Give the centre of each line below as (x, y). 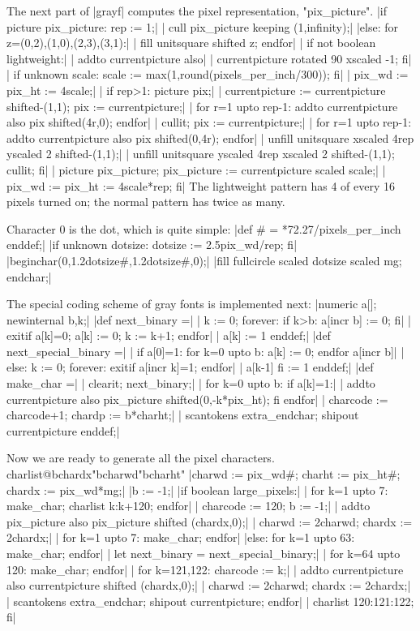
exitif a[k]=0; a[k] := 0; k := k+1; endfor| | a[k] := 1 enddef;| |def (169, 335)
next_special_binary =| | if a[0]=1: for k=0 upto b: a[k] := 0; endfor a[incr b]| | (206, 351)
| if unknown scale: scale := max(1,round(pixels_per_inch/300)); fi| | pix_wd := (208, 74)
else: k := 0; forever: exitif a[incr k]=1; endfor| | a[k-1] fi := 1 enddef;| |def (190, 367)
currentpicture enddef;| (63, 430)
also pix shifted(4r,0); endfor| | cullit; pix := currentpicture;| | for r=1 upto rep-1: (209, 122)
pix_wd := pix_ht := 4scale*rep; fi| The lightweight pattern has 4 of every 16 (201, 185)
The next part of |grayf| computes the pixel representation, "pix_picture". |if (197, 11)
